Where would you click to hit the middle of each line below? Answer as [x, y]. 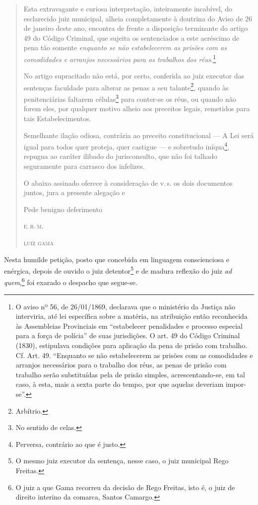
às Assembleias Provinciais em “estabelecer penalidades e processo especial [129, 325]
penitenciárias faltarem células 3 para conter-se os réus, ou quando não [130, 98]
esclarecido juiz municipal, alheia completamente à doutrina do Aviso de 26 [138, 18]
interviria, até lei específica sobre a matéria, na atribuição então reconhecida [131, 316]
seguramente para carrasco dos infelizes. [84, 166]
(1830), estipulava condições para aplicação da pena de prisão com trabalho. [131, 345]
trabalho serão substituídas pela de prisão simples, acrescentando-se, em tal [130, 374]
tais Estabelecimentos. [57, 118]
